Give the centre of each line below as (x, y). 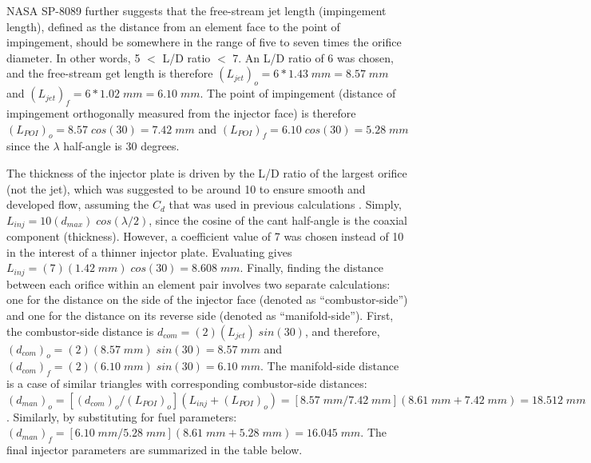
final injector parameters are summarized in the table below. (155, 450)
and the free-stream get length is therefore (110, 73)
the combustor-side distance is (80, 331)
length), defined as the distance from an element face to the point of (173, 26)
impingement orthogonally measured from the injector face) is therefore (181, 112)
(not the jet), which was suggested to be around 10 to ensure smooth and (186, 188)
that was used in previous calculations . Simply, (285, 204)
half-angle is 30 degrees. (121, 146)
